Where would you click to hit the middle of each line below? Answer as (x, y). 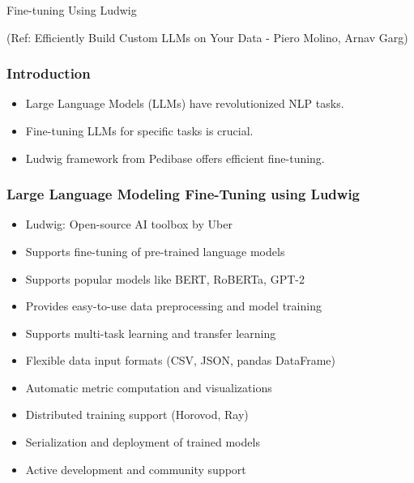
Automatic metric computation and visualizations (149, 387)
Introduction (49, 73)
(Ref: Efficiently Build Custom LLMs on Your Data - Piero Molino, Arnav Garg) (207, 37)
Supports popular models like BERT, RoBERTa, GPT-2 (165, 278)
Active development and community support (136, 469)
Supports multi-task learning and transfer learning (151, 333)
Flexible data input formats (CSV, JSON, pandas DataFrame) (180, 360)
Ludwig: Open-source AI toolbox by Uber (129, 224)
